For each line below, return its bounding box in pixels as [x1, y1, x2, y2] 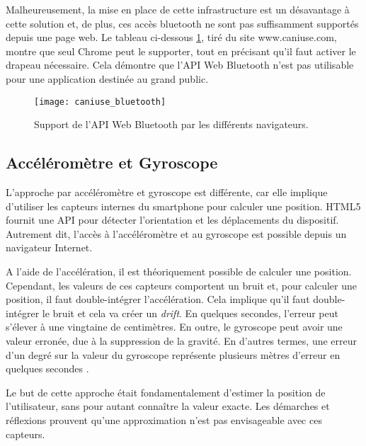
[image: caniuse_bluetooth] [34, 96, 166, 107]
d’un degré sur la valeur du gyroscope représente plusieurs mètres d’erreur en [6, 347, 341, 362]
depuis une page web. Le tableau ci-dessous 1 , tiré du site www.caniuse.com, [6, 30, 337, 45]
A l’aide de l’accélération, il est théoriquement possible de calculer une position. [6, 263, 352, 278]
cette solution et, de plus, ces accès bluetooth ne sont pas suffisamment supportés [6, 16, 359, 30]
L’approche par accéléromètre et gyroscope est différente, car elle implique [6, 185, 328, 200]
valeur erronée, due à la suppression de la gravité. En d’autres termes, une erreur [6, 333, 358, 348]
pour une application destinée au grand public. [6, 71, 209, 86]
